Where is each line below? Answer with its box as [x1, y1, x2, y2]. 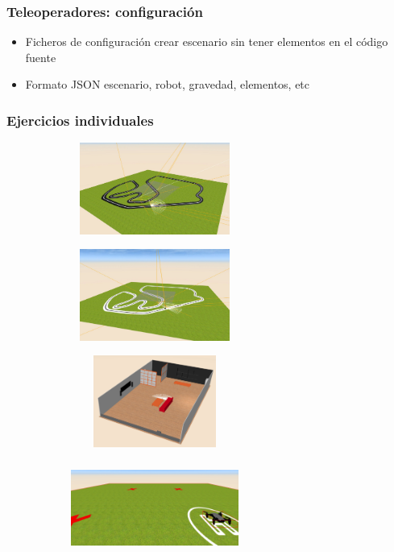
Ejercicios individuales [6, 110, 154, 130]
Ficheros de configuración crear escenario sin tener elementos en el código [25, 33, 388, 50]
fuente [25, 48, 56, 65]
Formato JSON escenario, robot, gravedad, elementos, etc [25, 76, 310, 93]
